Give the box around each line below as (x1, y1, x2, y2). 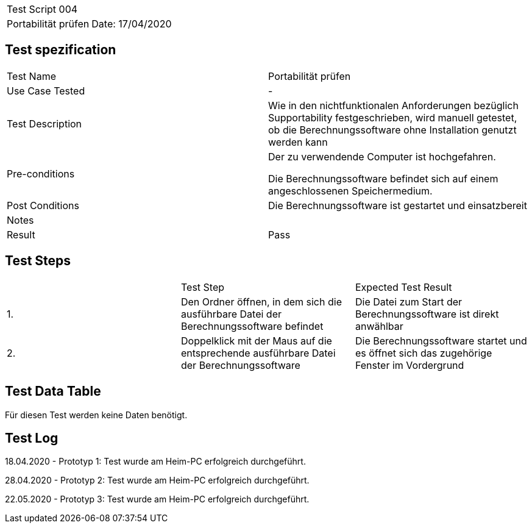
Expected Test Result (355, 280, 452, 293)
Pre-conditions (7, 167, 75, 180)
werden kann (268, 135, 328, 148)
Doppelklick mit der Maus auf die (180, 334, 332, 347)
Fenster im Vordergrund (355, 359, 464, 371)
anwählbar (355, 319, 403, 332)
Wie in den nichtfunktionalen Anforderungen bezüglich (268, 99, 519, 112)
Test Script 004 (7, 3, 78, 15)
